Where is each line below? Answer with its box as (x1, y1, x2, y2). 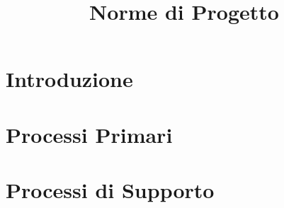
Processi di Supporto (6, 175, 215, 204)
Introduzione (6, 64, 133, 93)
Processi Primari (6, 120, 173, 149)
